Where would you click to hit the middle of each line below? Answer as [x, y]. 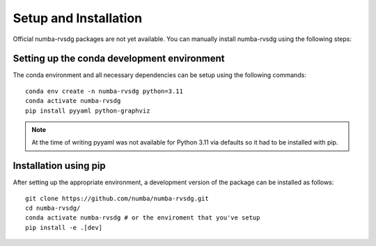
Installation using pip [59, 166]
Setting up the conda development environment [119, 59]
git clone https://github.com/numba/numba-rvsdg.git [117, 198]
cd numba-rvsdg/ [53, 208]
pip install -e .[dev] [64, 227]
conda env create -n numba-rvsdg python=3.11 [104, 91]
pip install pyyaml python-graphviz [88, 110]
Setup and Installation [78, 18]
